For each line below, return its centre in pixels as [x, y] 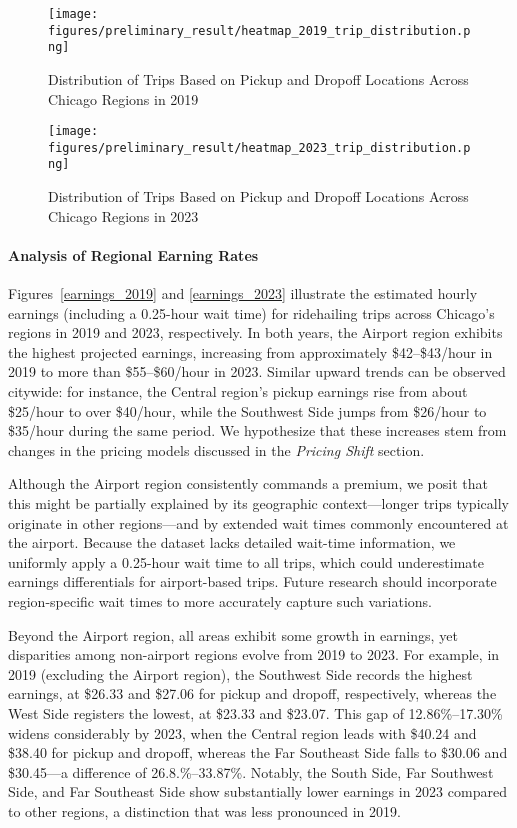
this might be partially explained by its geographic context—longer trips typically [258, 503]
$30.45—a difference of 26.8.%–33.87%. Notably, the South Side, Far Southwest [251, 771]
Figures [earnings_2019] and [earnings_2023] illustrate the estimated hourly [243, 293]
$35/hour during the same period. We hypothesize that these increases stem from [257, 430]
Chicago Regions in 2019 [123, 98]
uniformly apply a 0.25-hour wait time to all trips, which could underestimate [246, 561]
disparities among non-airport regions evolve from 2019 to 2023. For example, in [254, 654]
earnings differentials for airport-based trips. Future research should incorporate [252, 581]
